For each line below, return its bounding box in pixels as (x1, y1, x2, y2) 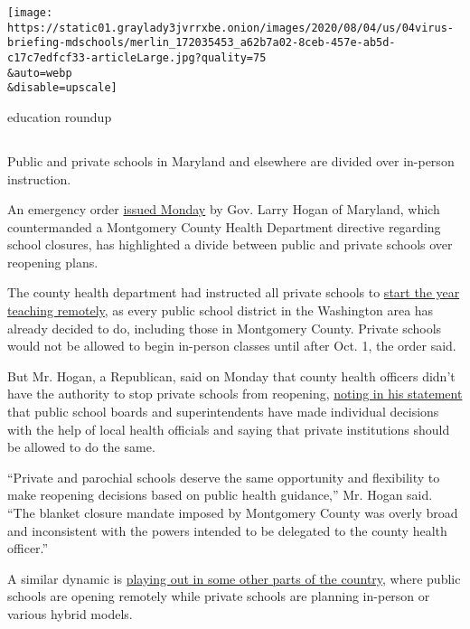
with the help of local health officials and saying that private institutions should (7, 419, 450, 438)
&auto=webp (7, 66, 72, 80)
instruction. (7, 169, 71, 188)
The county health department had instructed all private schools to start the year (7, 283, 460, 302)
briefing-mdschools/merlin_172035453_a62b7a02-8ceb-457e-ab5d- (7, 36, 396, 50)
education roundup (7, 107, 112, 126)
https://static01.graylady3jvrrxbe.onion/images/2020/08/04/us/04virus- (7, 21, 454, 34)
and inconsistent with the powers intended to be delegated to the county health (7, 521, 447, 540)
